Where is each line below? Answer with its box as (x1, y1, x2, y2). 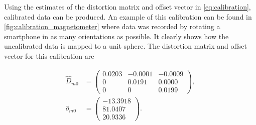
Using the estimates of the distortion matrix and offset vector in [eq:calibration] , (4, 2, 251, 12)
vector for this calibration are (4, 50, 94, 61)
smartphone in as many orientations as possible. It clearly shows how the (4, 31, 229, 41)
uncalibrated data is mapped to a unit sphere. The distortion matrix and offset (4, 41, 247, 51)
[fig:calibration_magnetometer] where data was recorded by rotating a (4, 21, 220, 32)
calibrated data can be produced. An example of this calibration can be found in (4, 11, 252, 22)
